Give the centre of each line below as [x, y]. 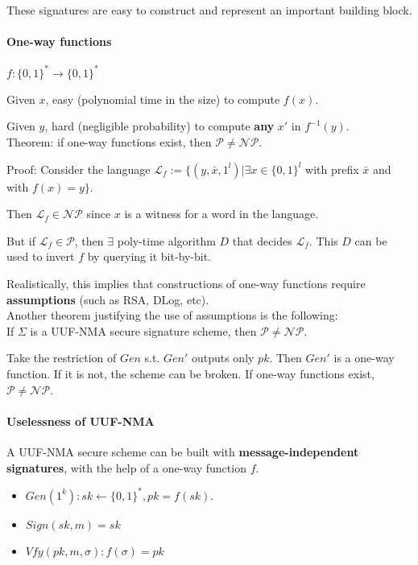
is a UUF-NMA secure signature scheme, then [143, 330]
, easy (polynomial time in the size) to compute [163, 99]
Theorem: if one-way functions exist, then [109, 142]
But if [21, 240]
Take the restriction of [62, 358]
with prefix [332, 169]
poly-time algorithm [166, 240]
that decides [262, 240]
